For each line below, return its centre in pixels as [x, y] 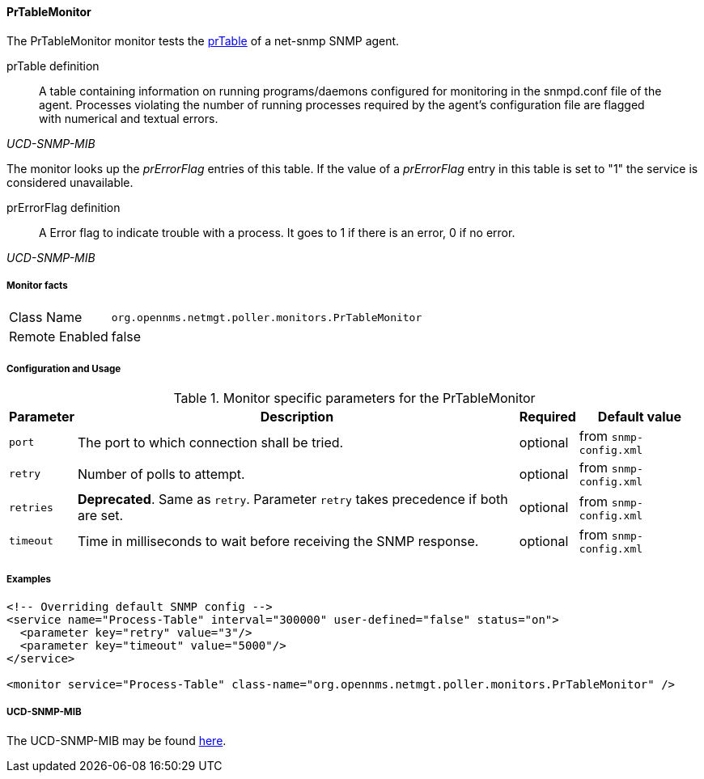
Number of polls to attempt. [161, 474]
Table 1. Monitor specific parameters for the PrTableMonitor [354, 398]
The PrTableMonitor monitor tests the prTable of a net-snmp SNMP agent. [203, 40]
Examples [29, 579]
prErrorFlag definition [64, 207]
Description [297, 417]
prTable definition [53, 66]
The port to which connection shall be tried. [210, 442]
